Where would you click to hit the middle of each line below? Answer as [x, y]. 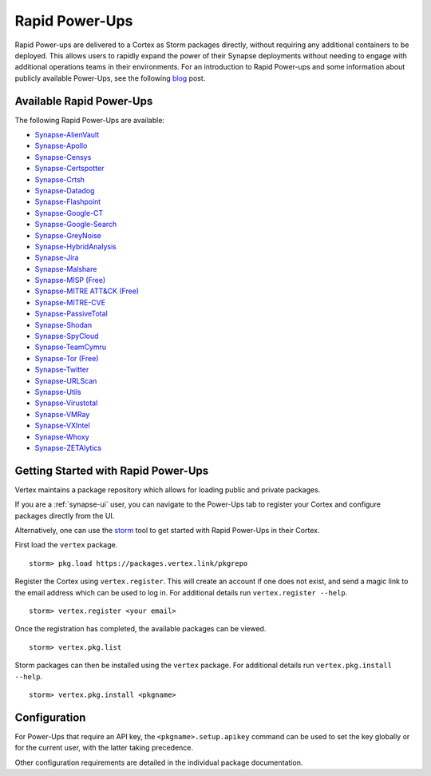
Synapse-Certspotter [69, 169]
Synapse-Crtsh [60, 179]
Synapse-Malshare [66, 269]
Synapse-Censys [63, 157]
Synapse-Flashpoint [68, 202]
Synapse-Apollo [61, 146]
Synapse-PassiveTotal [71, 314]
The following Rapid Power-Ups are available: [90, 120]
